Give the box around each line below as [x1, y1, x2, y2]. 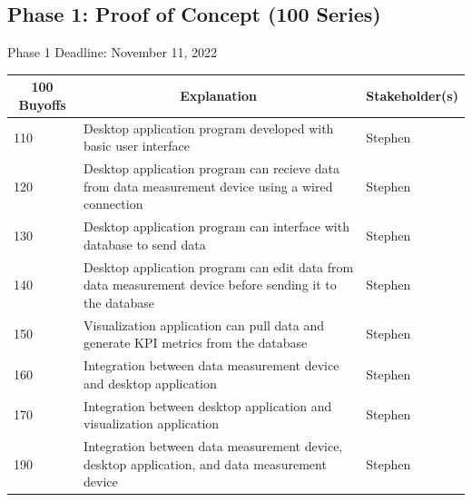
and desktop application [84, 373, 217, 392]
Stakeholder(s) [366, 86, 458, 105]
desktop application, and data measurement [84, 454, 327, 473]
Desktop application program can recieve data [84, 159, 340, 178]
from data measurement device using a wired [84, 176, 333, 195]
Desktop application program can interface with [84, 217, 349, 236]
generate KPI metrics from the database [84, 333, 308, 352]
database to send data [84, 234, 206, 253]
